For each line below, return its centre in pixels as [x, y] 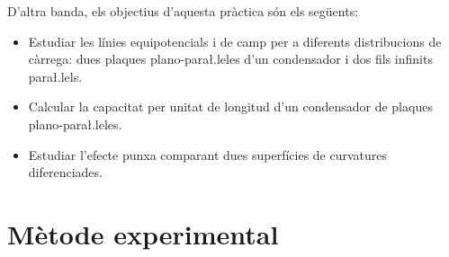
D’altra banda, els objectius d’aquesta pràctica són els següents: [183, 11]
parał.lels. [55, 76]
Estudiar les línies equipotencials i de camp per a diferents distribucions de [235, 41]
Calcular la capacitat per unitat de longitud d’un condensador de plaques [230, 106]
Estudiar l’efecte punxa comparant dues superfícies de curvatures [208, 154]
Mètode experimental [143, 233]
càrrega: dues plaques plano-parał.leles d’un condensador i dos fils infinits [230, 59]
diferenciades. [65, 172]
